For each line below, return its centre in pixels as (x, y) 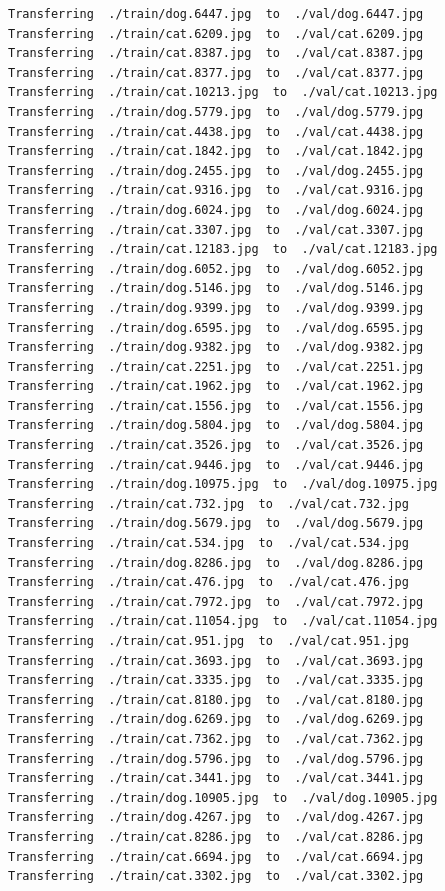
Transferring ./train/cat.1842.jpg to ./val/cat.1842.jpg (216, 151)
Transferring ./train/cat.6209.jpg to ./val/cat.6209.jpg (216, 33)
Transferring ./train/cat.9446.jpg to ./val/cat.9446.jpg (216, 464)
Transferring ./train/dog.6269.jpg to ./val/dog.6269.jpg (216, 719)
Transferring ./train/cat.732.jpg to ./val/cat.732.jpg (208, 503)
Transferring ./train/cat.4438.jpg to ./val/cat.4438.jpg (216, 131)
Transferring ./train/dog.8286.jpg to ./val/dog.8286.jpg (216, 562)
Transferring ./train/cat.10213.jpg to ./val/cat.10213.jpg (223, 92)
